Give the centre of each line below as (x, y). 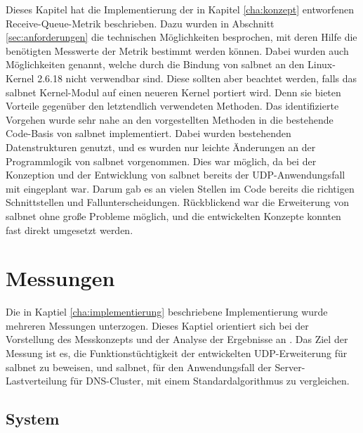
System (33, 419)
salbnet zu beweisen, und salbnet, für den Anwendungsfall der (139, 367)
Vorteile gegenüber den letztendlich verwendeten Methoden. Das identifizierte (172, 106)
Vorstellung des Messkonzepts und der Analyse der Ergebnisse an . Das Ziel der (177, 339)
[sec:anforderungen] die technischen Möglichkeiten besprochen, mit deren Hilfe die (181, 37)
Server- (290, 367)
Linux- (322, 64)
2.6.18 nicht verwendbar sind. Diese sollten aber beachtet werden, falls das (197, 78)
